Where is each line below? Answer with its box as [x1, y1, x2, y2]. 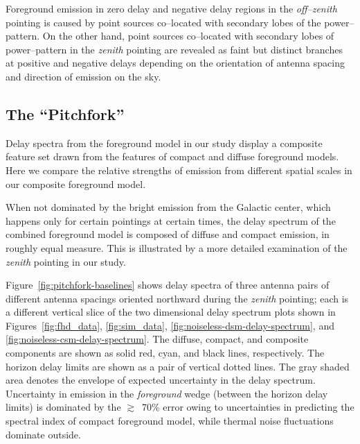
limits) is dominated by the [6, 400, 121, 414]
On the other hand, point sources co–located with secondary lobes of [42, 28, 334, 43]
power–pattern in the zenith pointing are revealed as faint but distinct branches [6, 42, 343, 56]
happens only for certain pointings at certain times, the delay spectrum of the [6, 213, 336, 228]
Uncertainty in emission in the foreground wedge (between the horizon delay [6, 386, 328, 400]
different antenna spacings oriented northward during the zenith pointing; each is [6, 291, 349, 305]
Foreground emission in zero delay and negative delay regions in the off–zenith [6, 1, 337, 15]
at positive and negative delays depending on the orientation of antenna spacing [6, 55, 345, 70]
